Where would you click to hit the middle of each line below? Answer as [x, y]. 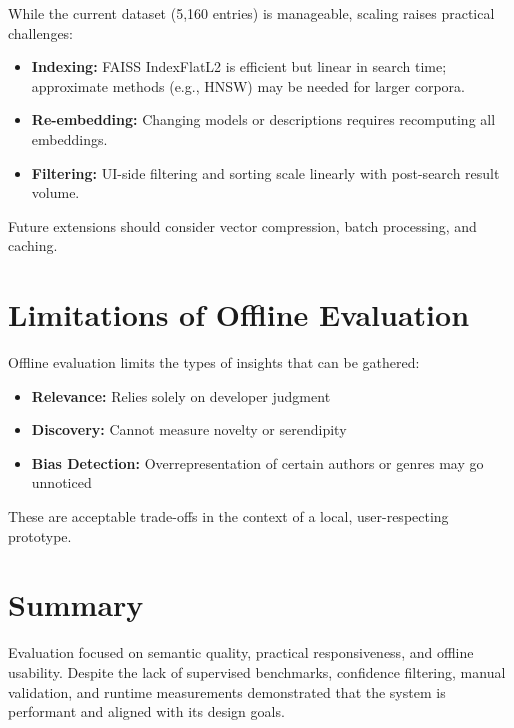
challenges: [41, 32]
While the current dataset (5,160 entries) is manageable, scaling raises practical [251, 13]
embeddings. [69, 138]
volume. [55, 192]
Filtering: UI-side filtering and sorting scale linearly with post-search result [265, 172]
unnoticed [61, 482]
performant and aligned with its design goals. [146, 711]
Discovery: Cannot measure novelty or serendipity [189, 429]
